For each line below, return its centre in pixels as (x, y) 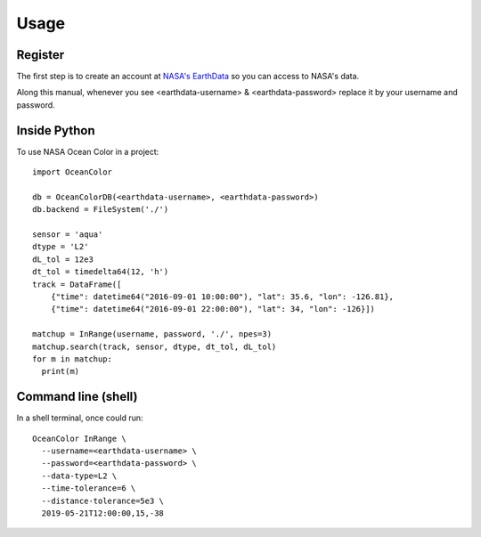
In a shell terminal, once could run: (80, 418)
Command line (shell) (77, 397)
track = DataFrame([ (77, 284)
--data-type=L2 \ (79, 476)
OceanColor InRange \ (79, 438)
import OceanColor (73, 172)
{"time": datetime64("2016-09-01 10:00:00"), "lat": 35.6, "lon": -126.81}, (222, 297)
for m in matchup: (73, 359)
